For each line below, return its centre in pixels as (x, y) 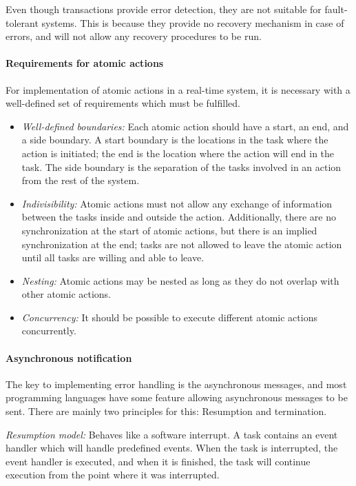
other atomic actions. (66, 294)
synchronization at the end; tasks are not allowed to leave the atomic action (182, 244)
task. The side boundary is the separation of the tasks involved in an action (181, 166)
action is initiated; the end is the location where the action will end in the (178, 153)
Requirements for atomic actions (85, 63)
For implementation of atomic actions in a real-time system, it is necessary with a (178, 89)
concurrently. (49, 331)
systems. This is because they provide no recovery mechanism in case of (193, 22)
